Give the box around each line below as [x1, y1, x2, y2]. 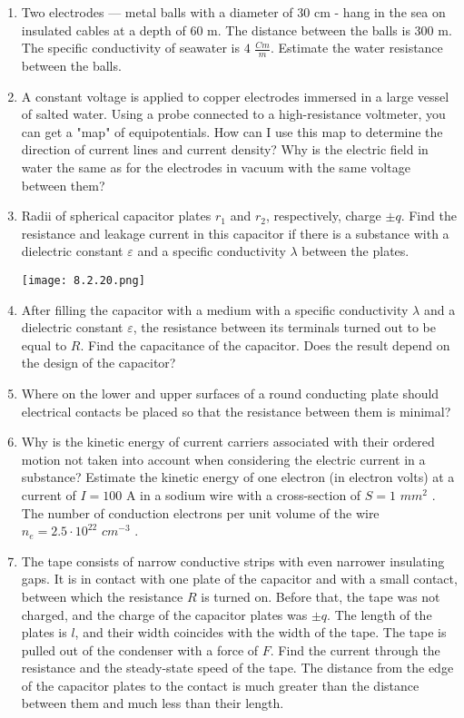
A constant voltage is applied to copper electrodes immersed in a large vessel [21, 86, 449, 105]
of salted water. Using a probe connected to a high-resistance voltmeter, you [21, 104, 446, 123]
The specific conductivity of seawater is [21, 38, 240, 57]
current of [21, 485, 76, 504]
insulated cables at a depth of [21, 20, 186, 39]
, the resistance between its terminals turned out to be [133, 318, 437, 337]
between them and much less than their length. [21, 693, 284, 713]
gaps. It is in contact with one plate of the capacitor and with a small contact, [21, 569, 458, 588]
